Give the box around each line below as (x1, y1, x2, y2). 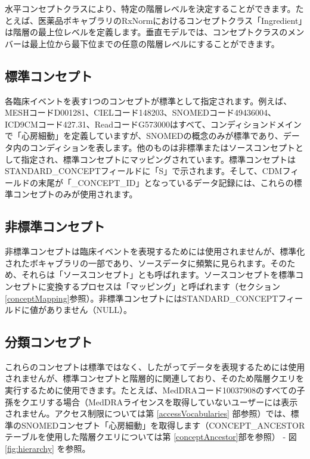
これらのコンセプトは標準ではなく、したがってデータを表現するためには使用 (5, 360, 305, 373)
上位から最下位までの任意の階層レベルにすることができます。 (38, 37, 280, 49)
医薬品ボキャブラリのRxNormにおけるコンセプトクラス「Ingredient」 (38, 14, 303, 26)
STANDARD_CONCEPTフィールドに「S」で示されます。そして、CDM (5, 165, 283, 177)
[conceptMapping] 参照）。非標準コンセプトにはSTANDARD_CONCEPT (5, 291, 278, 304)
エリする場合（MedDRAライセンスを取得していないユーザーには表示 (29, 395, 298, 408)
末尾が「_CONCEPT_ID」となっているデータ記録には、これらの (38, 176, 294, 188)
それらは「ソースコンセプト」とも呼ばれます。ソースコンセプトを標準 (21, 268, 296, 281)
